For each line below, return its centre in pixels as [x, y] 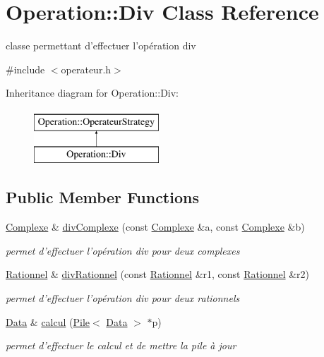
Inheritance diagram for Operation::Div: [92, 93]
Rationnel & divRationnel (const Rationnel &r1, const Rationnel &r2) [158, 274]
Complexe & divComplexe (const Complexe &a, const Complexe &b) [155, 227]
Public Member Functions [102, 197]
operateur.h [86, 69]
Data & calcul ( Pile [48, 321]
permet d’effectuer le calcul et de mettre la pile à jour [121, 345]
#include [25, 69]
